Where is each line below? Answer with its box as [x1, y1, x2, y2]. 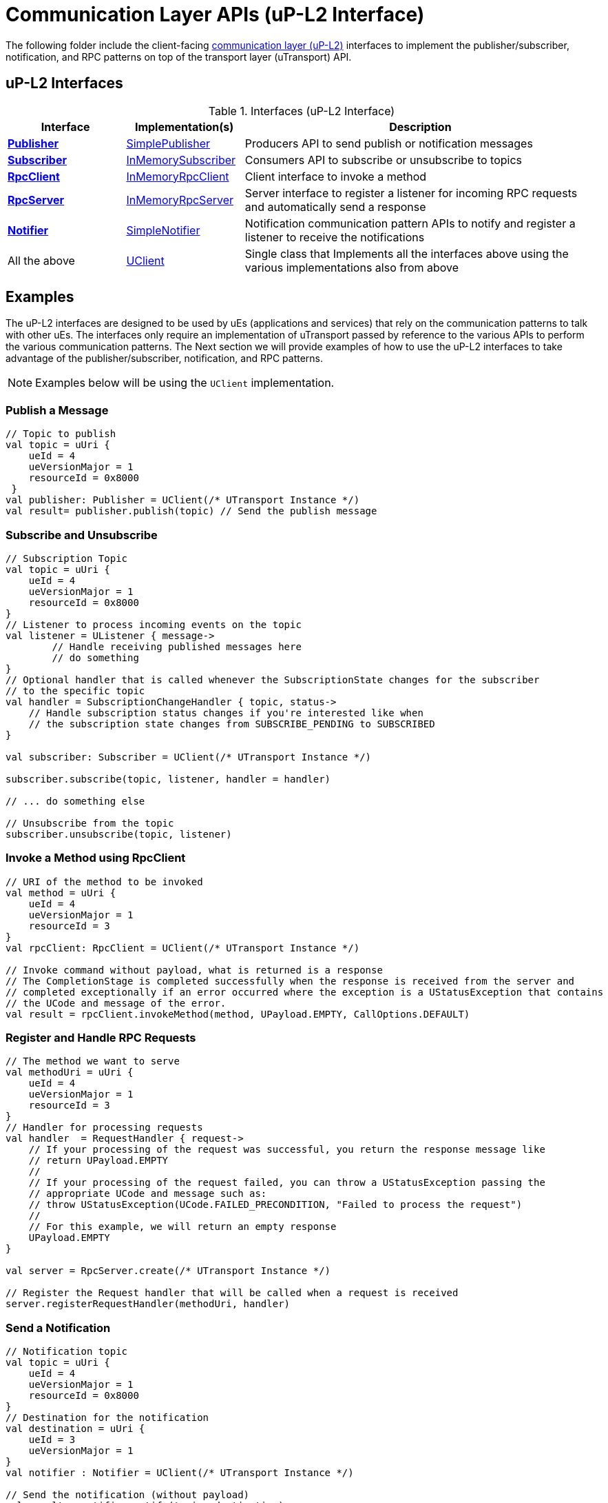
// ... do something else [6, 795, 145, 807]
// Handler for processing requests [6, 1122, 203, 1133]
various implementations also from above [244, 260, 459, 274]
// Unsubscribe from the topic [6, 817, 174, 829]
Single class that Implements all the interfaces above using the [244, 246, 569, 261]
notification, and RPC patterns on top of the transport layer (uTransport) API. [6, 50, 352, 63]
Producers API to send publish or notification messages [244, 136, 533, 150]
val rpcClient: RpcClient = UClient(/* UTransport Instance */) [6, 942, 360, 954]
